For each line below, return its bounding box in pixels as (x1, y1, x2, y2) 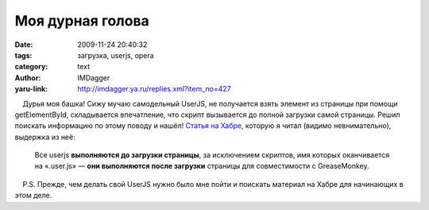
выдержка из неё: (14, 132, 75, 142)
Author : (14, 72, 41, 83)
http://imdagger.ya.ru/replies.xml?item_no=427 (77, 84, 231, 94)
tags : (14, 50, 33, 60)
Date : (14, 40, 33, 49)
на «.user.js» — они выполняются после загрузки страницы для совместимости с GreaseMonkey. (34, 161, 369, 171)
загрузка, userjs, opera (77, 50, 154, 60)
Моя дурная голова (14, 12, 150, 29)
